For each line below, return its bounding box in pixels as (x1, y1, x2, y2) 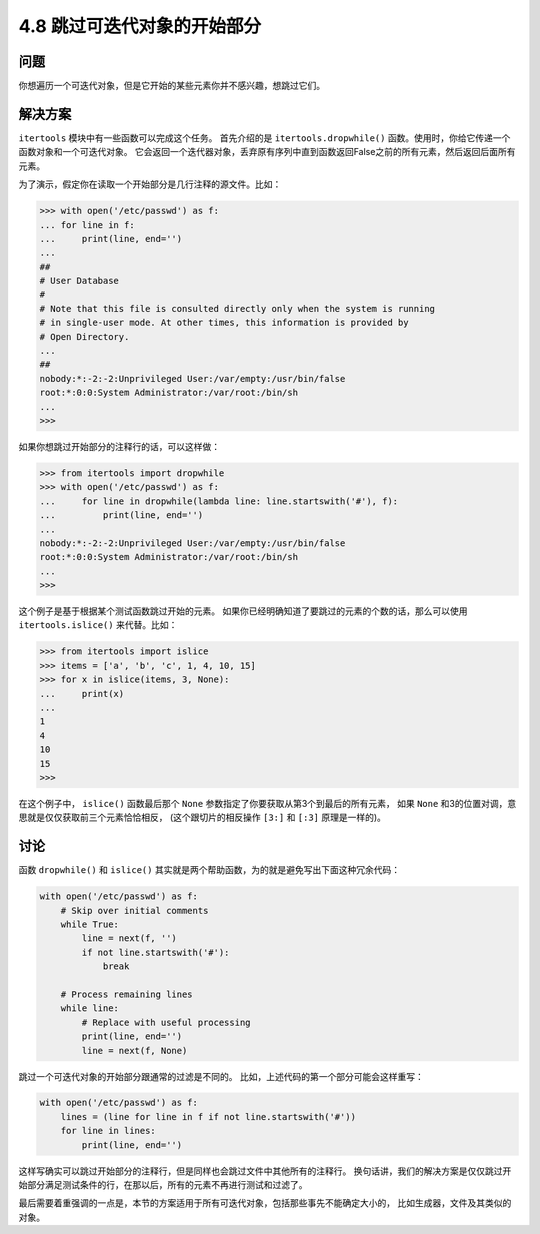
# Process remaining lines (60, 988, 194, 1000)
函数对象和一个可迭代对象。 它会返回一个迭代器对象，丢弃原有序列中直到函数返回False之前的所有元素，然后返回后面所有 (18, 146, 516, 158)
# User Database (39, 275, 120, 287)
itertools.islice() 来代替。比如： (18, 619, 178, 631)
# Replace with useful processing (81, 1016, 251, 1028)
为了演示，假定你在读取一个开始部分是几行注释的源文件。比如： (18, 178, 282, 190)
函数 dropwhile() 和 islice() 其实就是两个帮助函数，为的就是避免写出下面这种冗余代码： (18, 864, 400, 876)
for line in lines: (60, 1125, 157, 1137)
